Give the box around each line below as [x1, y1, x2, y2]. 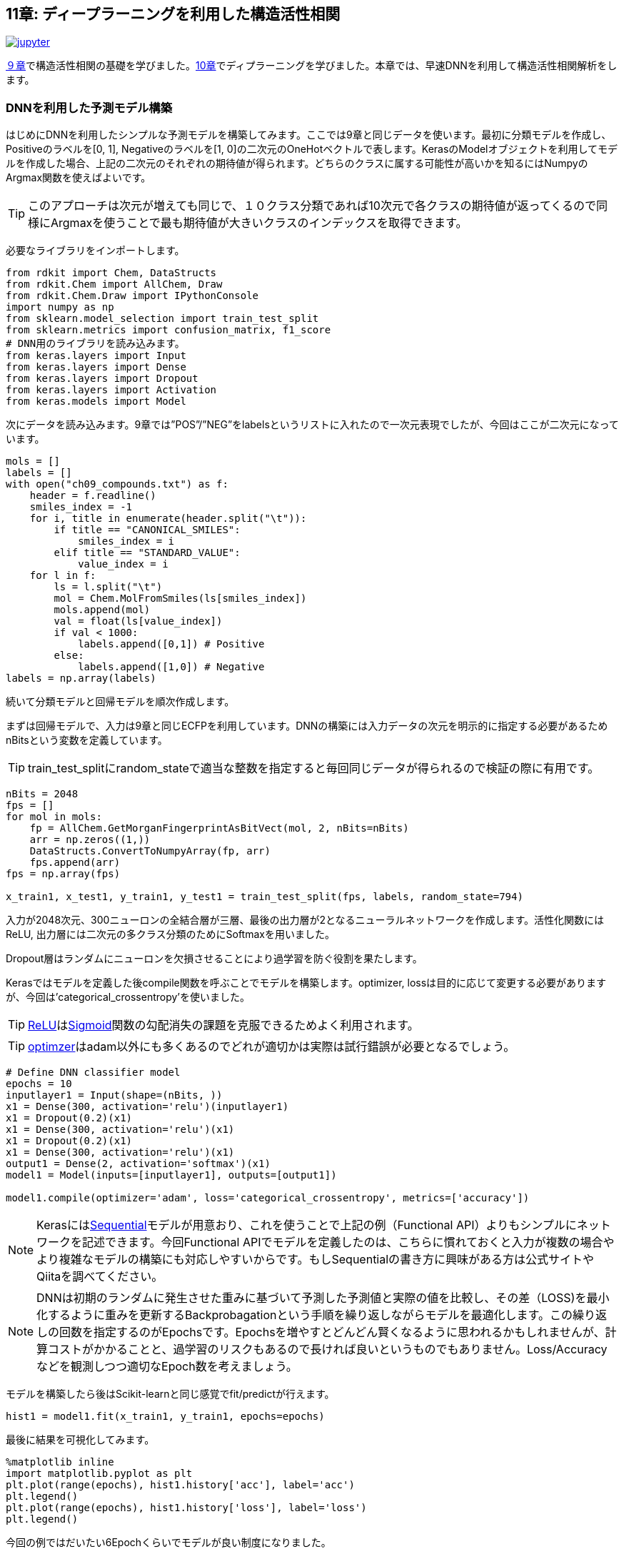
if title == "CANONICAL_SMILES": [54, 524, 241, 536]
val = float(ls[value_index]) [54, 615, 223, 627]
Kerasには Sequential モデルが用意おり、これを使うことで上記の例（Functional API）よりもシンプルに [36, 1218, 577, 1233]
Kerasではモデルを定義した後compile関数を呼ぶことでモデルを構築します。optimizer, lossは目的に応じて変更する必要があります [6, 977, 607, 989]
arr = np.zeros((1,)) [29, 834, 151, 846]
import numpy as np [6, 301, 114, 313]
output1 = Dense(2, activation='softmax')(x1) [6, 1158, 271, 1170]
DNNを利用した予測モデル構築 [6, 100, 173, 115]
